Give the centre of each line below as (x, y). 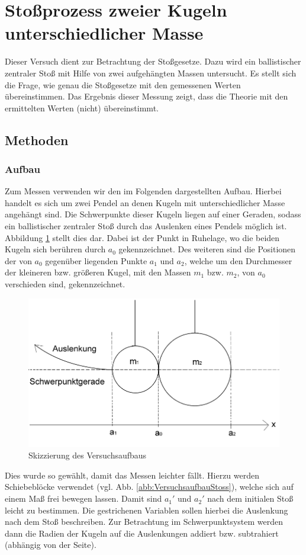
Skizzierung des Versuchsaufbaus (88, 455)
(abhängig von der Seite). (51, 545)
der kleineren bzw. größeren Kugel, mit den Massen (98, 272)
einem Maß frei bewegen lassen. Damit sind (83, 498)
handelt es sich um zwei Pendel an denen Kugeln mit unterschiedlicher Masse (145, 202)
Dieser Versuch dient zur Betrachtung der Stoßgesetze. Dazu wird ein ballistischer (153, 61)
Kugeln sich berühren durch (55, 249)
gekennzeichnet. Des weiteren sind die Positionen (207, 249)
